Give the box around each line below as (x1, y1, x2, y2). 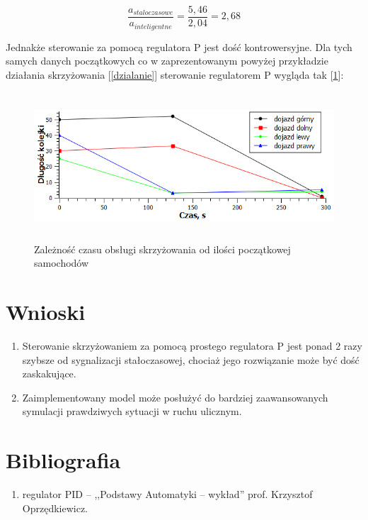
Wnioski (6, 297, 86, 326)
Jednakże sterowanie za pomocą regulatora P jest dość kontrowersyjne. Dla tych (6, 39, 352, 54)
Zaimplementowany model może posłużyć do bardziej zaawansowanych (22, 389, 328, 404)
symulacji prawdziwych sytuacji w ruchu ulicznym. (22, 404, 242, 419)
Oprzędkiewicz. (22, 500, 88, 515)
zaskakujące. (22, 366, 76, 381)
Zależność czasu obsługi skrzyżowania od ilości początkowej (34, 241, 291, 256)
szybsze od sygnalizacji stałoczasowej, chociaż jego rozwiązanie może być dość (22, 352, 360, 367)
